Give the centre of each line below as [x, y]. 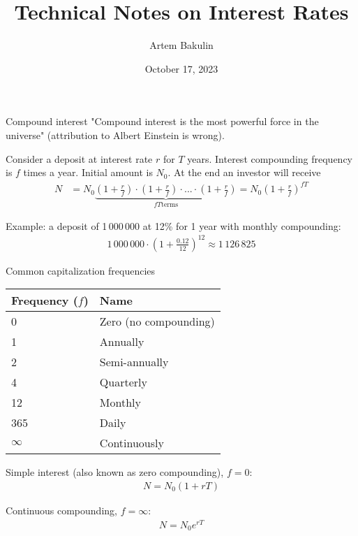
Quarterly [123, 382]
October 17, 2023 [181, 68]
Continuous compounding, [61, 510]
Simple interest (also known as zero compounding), [115, 472]
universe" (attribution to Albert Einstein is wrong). [115, 135]
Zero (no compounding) [157, 321]
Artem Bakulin [181, 45]
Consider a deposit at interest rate [79, 158]
